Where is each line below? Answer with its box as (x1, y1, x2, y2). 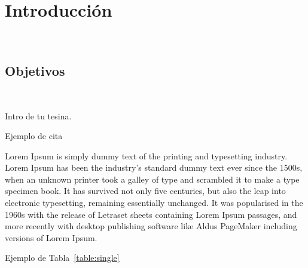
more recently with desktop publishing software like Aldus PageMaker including (5, 220, 297, 232)
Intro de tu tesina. (5, 109, 72, 122)
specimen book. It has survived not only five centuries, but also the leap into (5, 184, 286, 197)
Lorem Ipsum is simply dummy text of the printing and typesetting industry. (5, 149, 288, 162)
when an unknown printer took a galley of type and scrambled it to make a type (5, 172, 300, 185)
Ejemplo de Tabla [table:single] (5, 251, 120, 264)
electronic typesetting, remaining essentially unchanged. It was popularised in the (5, 196, 303, 209)
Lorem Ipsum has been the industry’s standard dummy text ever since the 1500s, (5, 161, 303, 174)
